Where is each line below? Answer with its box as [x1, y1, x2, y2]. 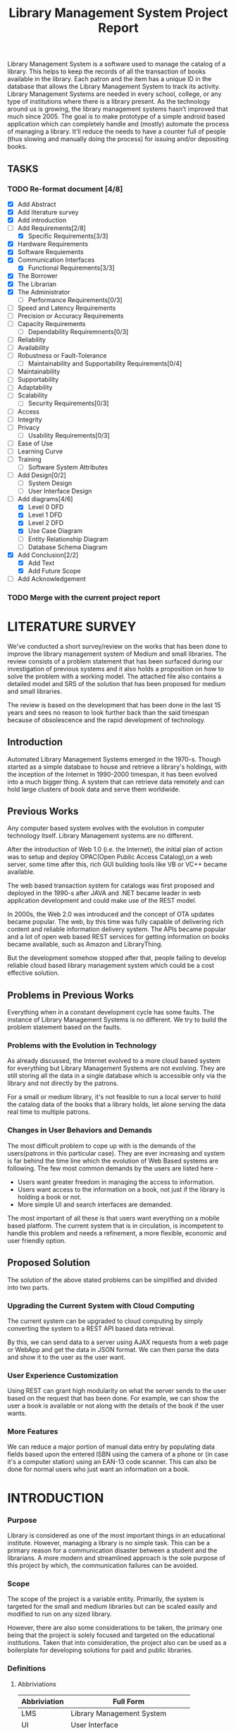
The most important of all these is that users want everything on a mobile [7, 1214, 220, 1222]
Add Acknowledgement [17, 574, 86, 583]
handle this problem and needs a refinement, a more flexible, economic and [7, 1228, 227, 1237]
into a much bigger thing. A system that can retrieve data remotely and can [7, 777, 225, 786]
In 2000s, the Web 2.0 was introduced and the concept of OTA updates [7, 910, 215, 918]
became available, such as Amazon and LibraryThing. [7, 940, 163, 949]
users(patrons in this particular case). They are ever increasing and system [7, 1149, 225, 1157]
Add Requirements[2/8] [17, 224, 86, 232]
